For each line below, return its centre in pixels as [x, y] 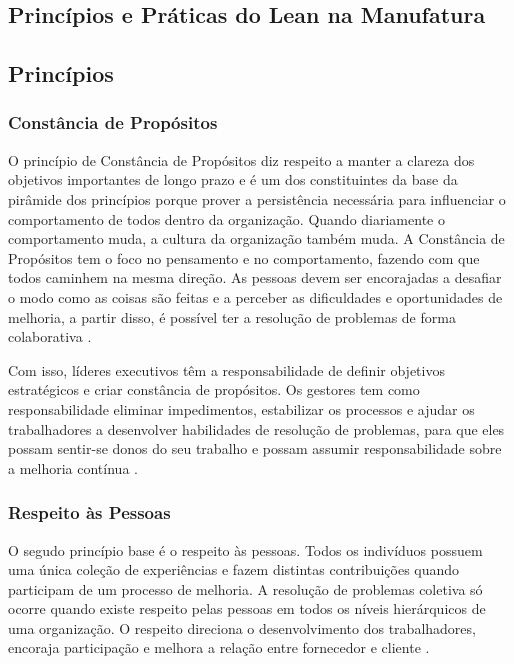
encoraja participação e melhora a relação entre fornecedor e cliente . [219, 647]
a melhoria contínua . [73, 467]
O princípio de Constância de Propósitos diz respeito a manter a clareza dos [241, 159]
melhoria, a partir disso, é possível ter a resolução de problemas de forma [232, 316]
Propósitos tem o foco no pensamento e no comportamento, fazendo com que [244, 257]
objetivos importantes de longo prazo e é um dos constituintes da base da [233, 179]
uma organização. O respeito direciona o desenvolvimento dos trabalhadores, [242, 627]
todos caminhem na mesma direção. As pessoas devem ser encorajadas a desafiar [255, 277]
